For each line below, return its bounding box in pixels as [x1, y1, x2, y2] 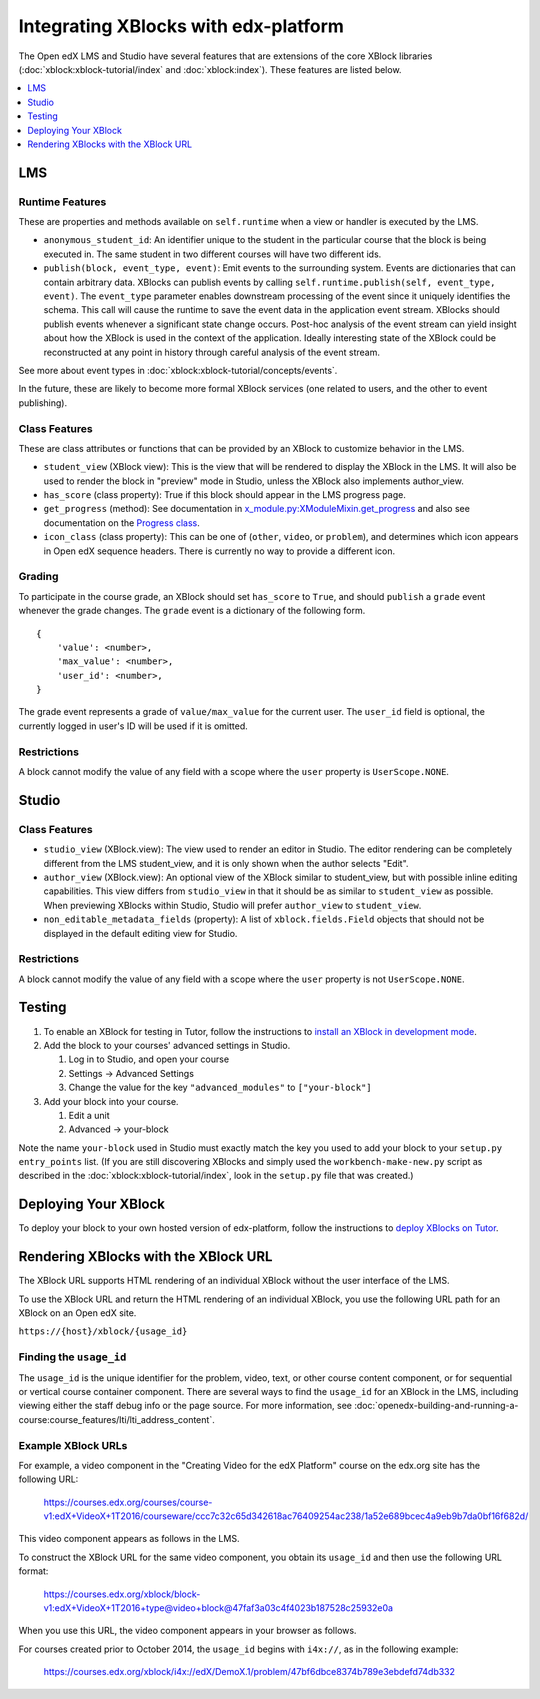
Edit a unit [68, 1109, 110, 1121]
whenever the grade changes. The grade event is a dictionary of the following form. [18, 605, 366, 617]
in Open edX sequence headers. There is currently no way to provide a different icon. [43, 545, 395, 557]
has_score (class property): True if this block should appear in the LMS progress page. [43, 489, 407, 501]
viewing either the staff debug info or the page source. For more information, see [18, 1400, 352, 1412]
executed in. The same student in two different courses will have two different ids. [43, 248, 382, 260]
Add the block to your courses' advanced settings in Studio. [43, 1039, 291, 1051]
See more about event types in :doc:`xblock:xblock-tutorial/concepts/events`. [18, 364, 338, 376]
